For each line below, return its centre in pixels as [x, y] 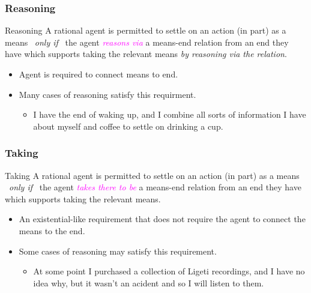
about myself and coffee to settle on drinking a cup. [128, 126]
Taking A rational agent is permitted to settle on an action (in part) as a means [152, 175]
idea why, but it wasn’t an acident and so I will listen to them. [149, 282]
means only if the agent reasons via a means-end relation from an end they [147, 42]
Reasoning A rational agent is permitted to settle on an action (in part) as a [146, 30]
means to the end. [52, 230]
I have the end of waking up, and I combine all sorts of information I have [170, 114]
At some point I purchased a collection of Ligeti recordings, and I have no [169, 271]
